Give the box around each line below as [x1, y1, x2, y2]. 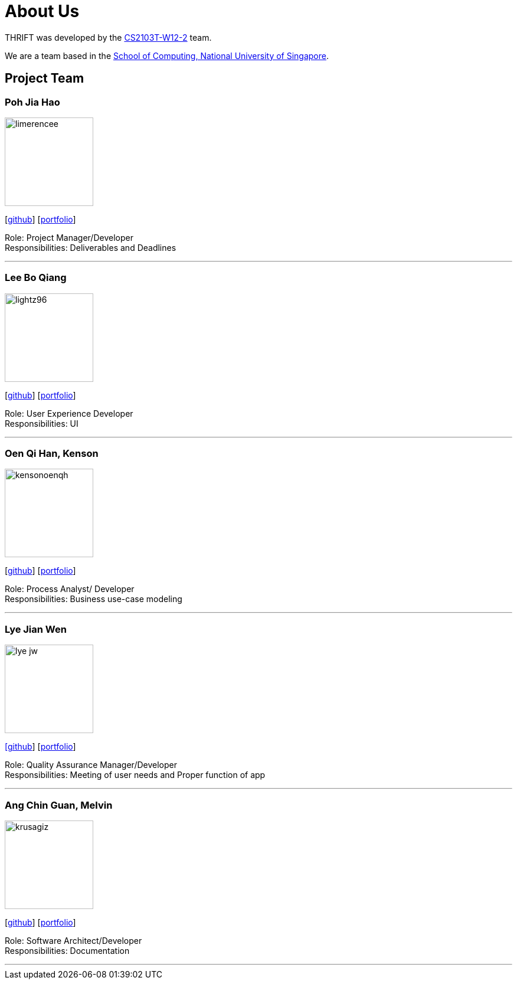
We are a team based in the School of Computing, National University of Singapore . [5, 50, 329, 61]
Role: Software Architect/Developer [5, 935, 142, 946]
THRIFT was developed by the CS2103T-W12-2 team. [5, 32, 212, 43]
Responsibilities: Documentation [5, 945, 130, 956]
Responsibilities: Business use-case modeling [5, 594, 182, 604]
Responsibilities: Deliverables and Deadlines [5, 242, 176, 253]
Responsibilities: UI [5, 418, 78, 429]
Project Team [5, 71, 84, 86]
